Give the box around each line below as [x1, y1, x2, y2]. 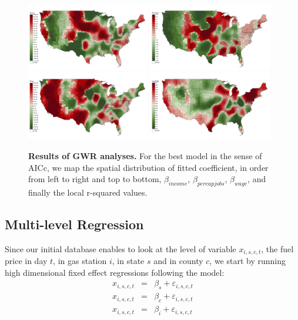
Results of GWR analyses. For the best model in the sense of [28, 149, 262, 161]
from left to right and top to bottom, [28, 173, 162, 185]
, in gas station [53, 255, 107, 267]
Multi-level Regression [5, 215, 144, 233]
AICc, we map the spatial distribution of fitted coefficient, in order [28, 161, 269, 173]
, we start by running [209, 255, 286, 267]
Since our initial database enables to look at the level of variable [5, 242, 236, 255]
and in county [153, 255, 203, 267]
